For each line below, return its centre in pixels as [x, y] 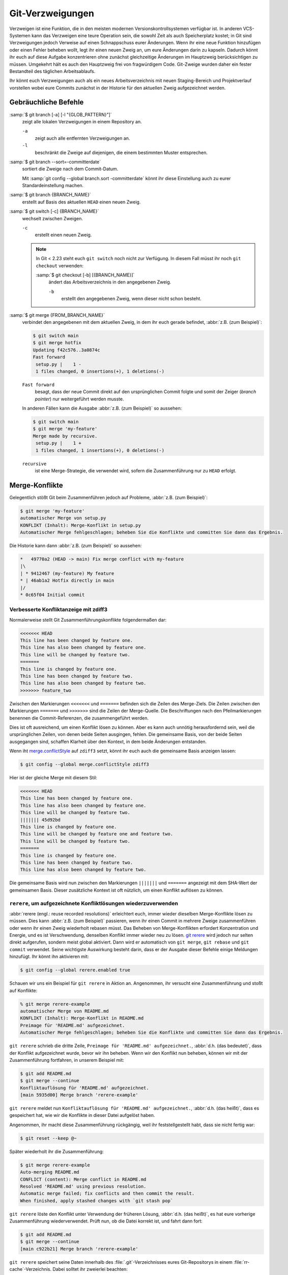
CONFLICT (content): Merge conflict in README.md [83, 1179]
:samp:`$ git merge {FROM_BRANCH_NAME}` [57, 315]
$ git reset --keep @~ [48, 1138]
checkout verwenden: [60, 266]
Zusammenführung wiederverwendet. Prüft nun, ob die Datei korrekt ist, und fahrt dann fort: [106, 1221]
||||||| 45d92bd [40, 820]
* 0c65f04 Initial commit [52, 595]
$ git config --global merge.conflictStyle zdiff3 [85, 764]
